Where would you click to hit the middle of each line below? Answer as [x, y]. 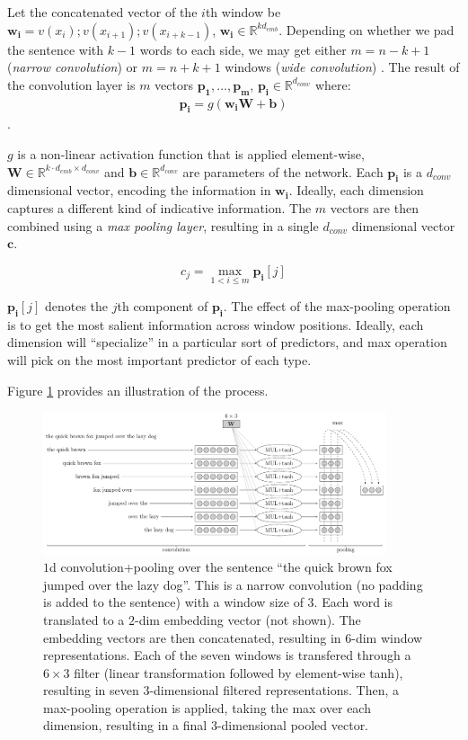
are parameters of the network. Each [283, 171]
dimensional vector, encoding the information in [139, 190]
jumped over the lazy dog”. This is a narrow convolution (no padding [233, 584]
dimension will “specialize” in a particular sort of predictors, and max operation [227, 342]
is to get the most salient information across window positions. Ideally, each [216, 324]
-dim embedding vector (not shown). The [248, 619]
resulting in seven [91, 690]
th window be [243, 12]
